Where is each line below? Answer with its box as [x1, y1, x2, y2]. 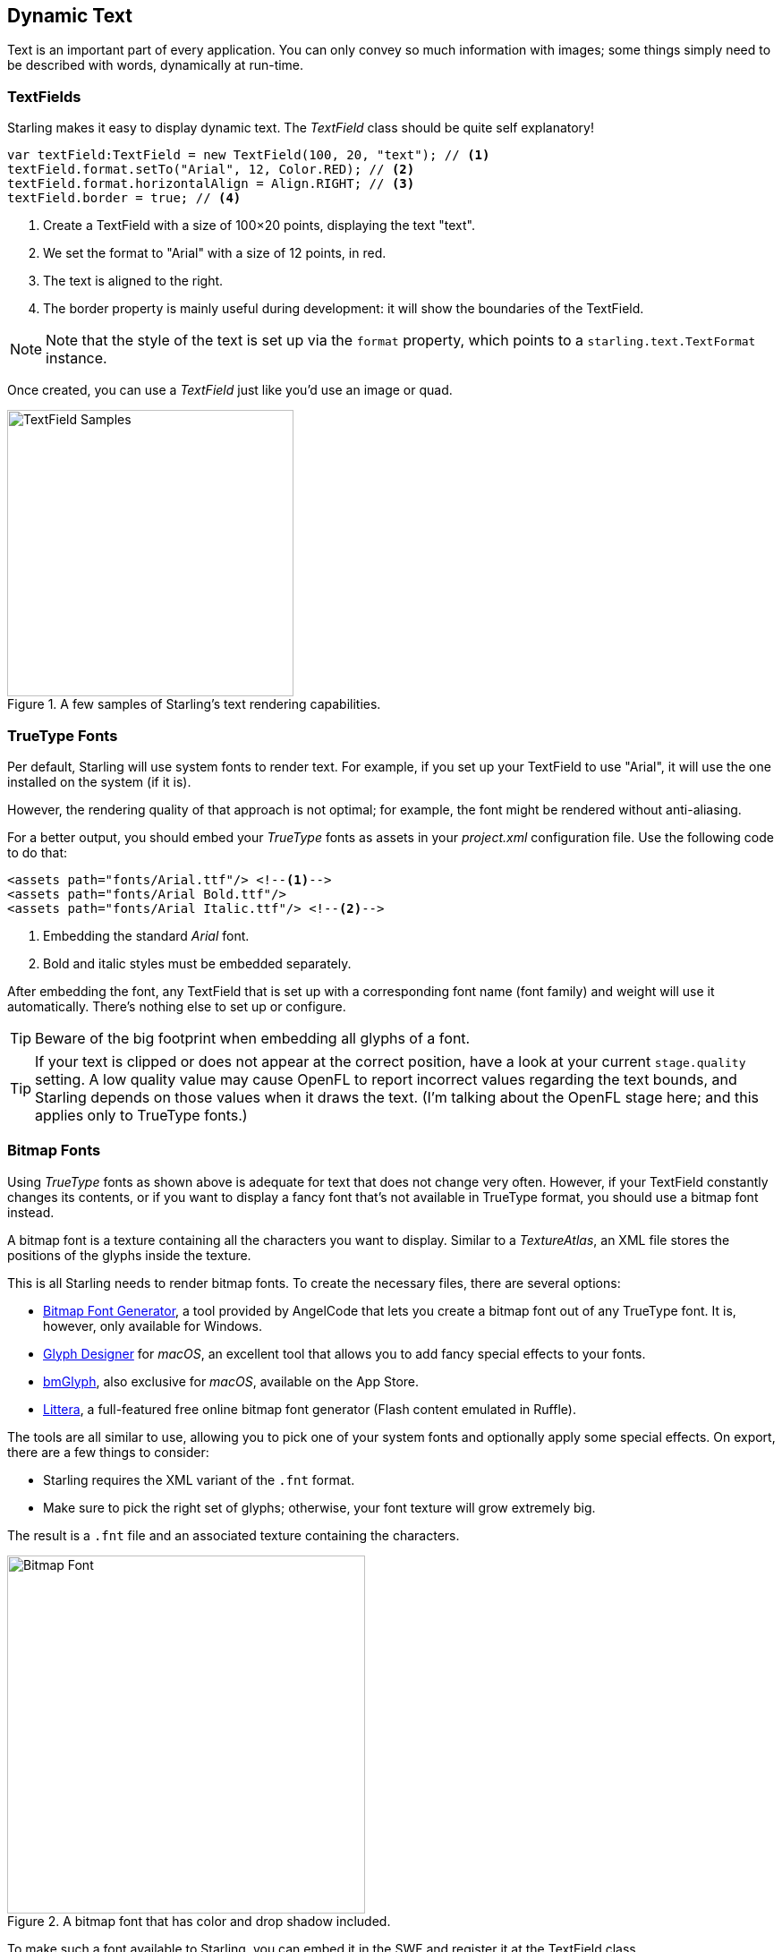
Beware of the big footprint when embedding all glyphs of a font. [35, 1028, 471, 1047]
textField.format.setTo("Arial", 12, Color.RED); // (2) [7, 162, 415, 177]
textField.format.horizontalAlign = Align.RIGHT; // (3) [7, 176, 415, 192]
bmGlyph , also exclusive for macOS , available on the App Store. [43, 1373, 420, 1389]
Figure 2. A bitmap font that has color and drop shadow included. [7, 1913, 391, 1929]
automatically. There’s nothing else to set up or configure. [7, 998, 346, 1014]
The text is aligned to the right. [43, 273, 224, 289]
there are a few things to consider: [7, 1444, 209, 1460]
